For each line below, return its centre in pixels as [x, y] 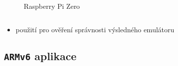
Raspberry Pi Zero [52, 6]
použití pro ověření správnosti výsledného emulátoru [95, 29]
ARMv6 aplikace [40, 55]
